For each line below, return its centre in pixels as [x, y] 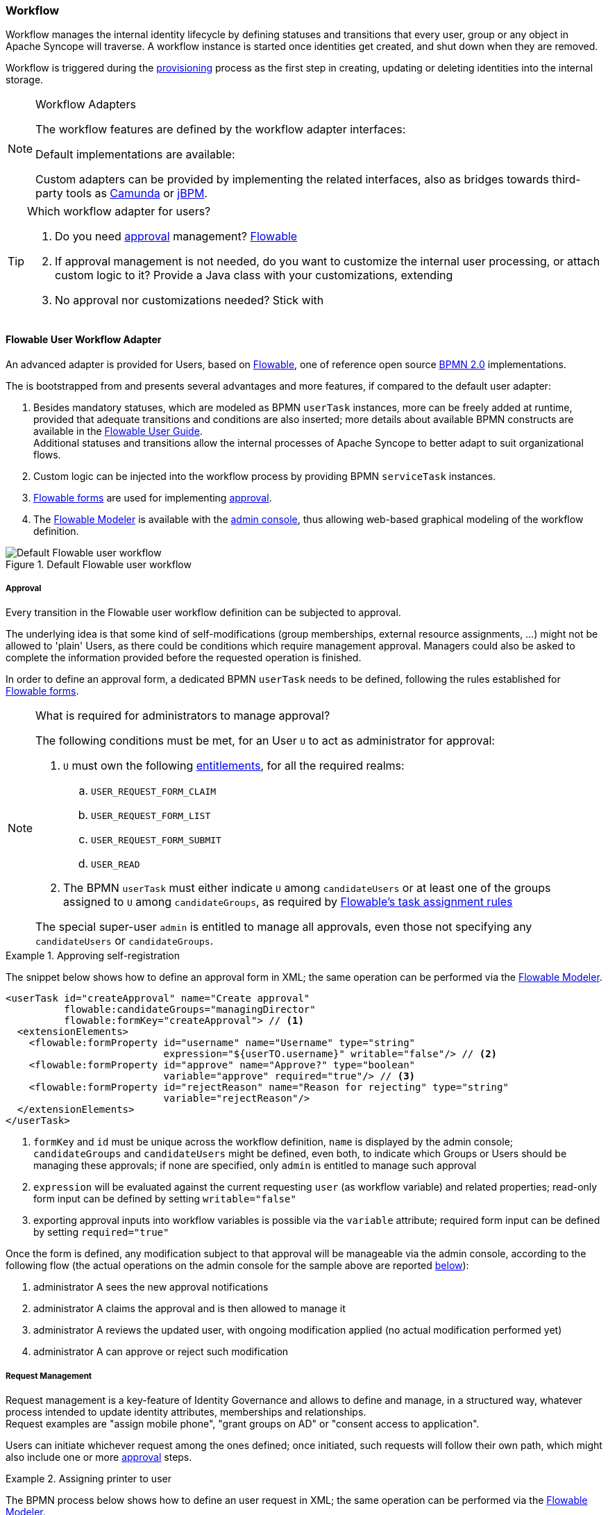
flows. [47, 454]
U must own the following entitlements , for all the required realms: [234, 766]
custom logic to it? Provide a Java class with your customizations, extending [254, 275]
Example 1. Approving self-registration [93, 956]
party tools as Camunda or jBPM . [121, 193]
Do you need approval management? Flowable [176, 237]
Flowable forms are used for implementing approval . [153, 497]
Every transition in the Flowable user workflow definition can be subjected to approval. [203, 613]
